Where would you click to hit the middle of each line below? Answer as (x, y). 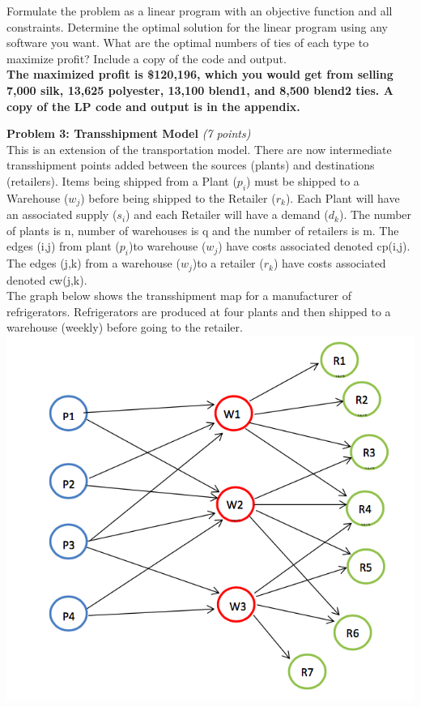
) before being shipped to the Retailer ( (178, 197)
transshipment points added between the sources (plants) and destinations (191, 165)
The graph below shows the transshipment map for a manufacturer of (179, 296)
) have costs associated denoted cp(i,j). (314, 246)
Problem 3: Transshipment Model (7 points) (129, 133)
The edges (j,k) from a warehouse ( (94, 263)
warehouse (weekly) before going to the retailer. (125, 327)
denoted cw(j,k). (47, 279)
